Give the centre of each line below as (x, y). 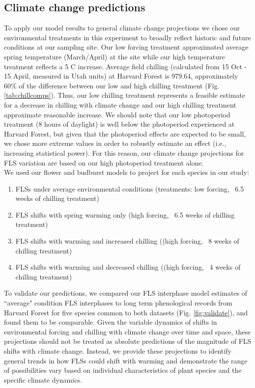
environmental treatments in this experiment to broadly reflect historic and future (127, 37)
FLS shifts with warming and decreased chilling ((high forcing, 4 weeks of (128, 267)
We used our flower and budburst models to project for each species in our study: (127, 172)
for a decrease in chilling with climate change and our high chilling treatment (120, 104)
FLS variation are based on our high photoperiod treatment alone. (104, 162)
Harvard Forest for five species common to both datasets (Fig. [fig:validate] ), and (126, 312)
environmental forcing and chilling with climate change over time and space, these (127, 331)
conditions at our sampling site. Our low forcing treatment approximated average (126, 47)
